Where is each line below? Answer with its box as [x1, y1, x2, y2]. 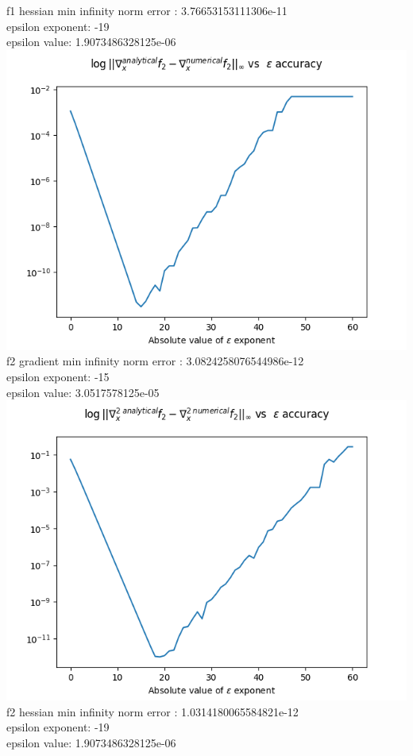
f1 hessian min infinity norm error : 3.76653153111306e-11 [6, 2, 288, 18]
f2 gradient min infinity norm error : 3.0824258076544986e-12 [6, 353, 304, 369]
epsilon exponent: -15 [6, 368, 110, 384]
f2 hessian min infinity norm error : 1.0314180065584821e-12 [6, 703, 299, 719]
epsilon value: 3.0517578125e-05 [6, 384, 160, 400]
